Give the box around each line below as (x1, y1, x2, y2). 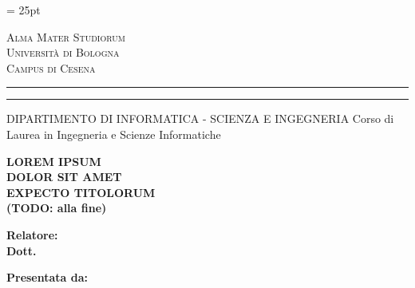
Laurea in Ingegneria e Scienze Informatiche (6, 125, 221, 142)
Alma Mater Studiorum (6, 28, 125, 45)
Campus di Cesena (6, 59, 96, 76)
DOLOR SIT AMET (6, 168, 122, 185)
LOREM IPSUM (6, 152, 101, 169)
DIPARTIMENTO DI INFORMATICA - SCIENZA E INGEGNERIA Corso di (6, 110, 394, 127)
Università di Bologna (6, 44, 120, 61)
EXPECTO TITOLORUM (6, 183, 156, 200)
